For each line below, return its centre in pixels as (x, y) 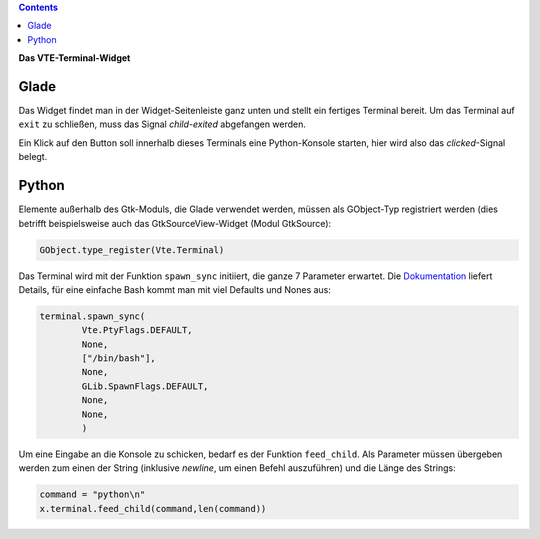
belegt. (33, 157)
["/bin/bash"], (119, 358)
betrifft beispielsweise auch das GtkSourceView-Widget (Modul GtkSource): (175, 223)
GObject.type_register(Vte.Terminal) (132, 249)
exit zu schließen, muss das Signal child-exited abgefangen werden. (162, 124)
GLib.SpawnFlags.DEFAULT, (145, 386)
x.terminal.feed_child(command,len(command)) (153, 508)
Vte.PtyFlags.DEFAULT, (137, 330)
